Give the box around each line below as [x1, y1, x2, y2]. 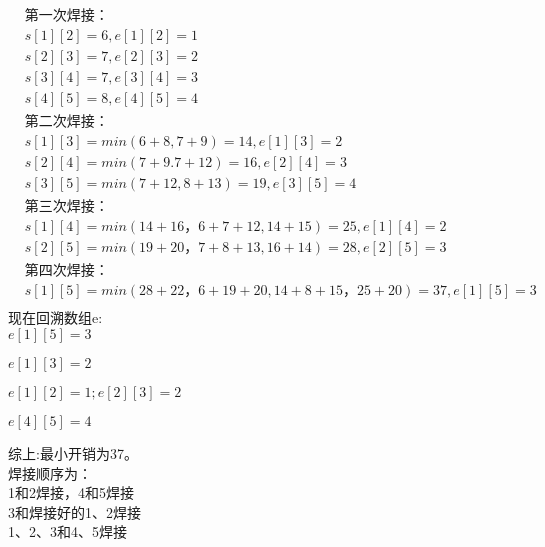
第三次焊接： [24, 200, 109, 215]
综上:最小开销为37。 [8, 443, 138, 464]
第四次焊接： [24, 264, 109, 279]
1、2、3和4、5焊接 [8, 521, 127, 542]
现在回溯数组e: [8, 307, 103, 328]
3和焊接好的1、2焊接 [8, 501, 141, 522]
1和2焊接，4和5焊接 [8, 482, 134, 503]
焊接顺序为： [8, 462, 92, 483]
